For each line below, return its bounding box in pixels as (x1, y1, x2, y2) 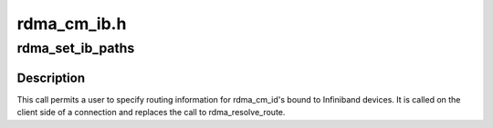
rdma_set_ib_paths (16, 40, 135, 56)
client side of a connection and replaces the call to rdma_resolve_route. (16, 107, 286, 118)
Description (16, 70, 86, 85)
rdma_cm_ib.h (16, 14, 127, 34)
